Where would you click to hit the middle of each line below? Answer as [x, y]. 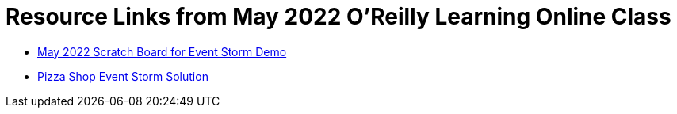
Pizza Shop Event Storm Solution [123, 76]
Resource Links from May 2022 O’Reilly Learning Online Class [338, 17]
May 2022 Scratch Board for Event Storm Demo [162, 51]
